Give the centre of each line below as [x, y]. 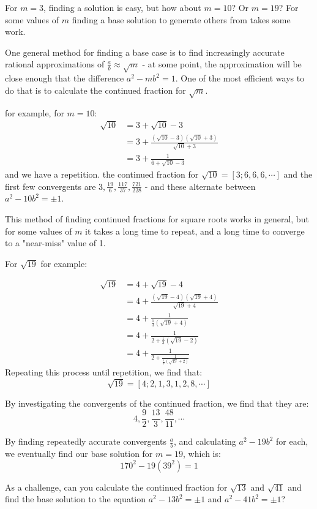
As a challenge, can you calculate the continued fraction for [116, 487]
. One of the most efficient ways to [240, 78]
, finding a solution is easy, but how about [122, 7]
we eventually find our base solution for [79, 454]
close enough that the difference [65, 78]
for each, [292, 441]
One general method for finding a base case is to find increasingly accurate [145, 52]
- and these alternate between [200, 186]
